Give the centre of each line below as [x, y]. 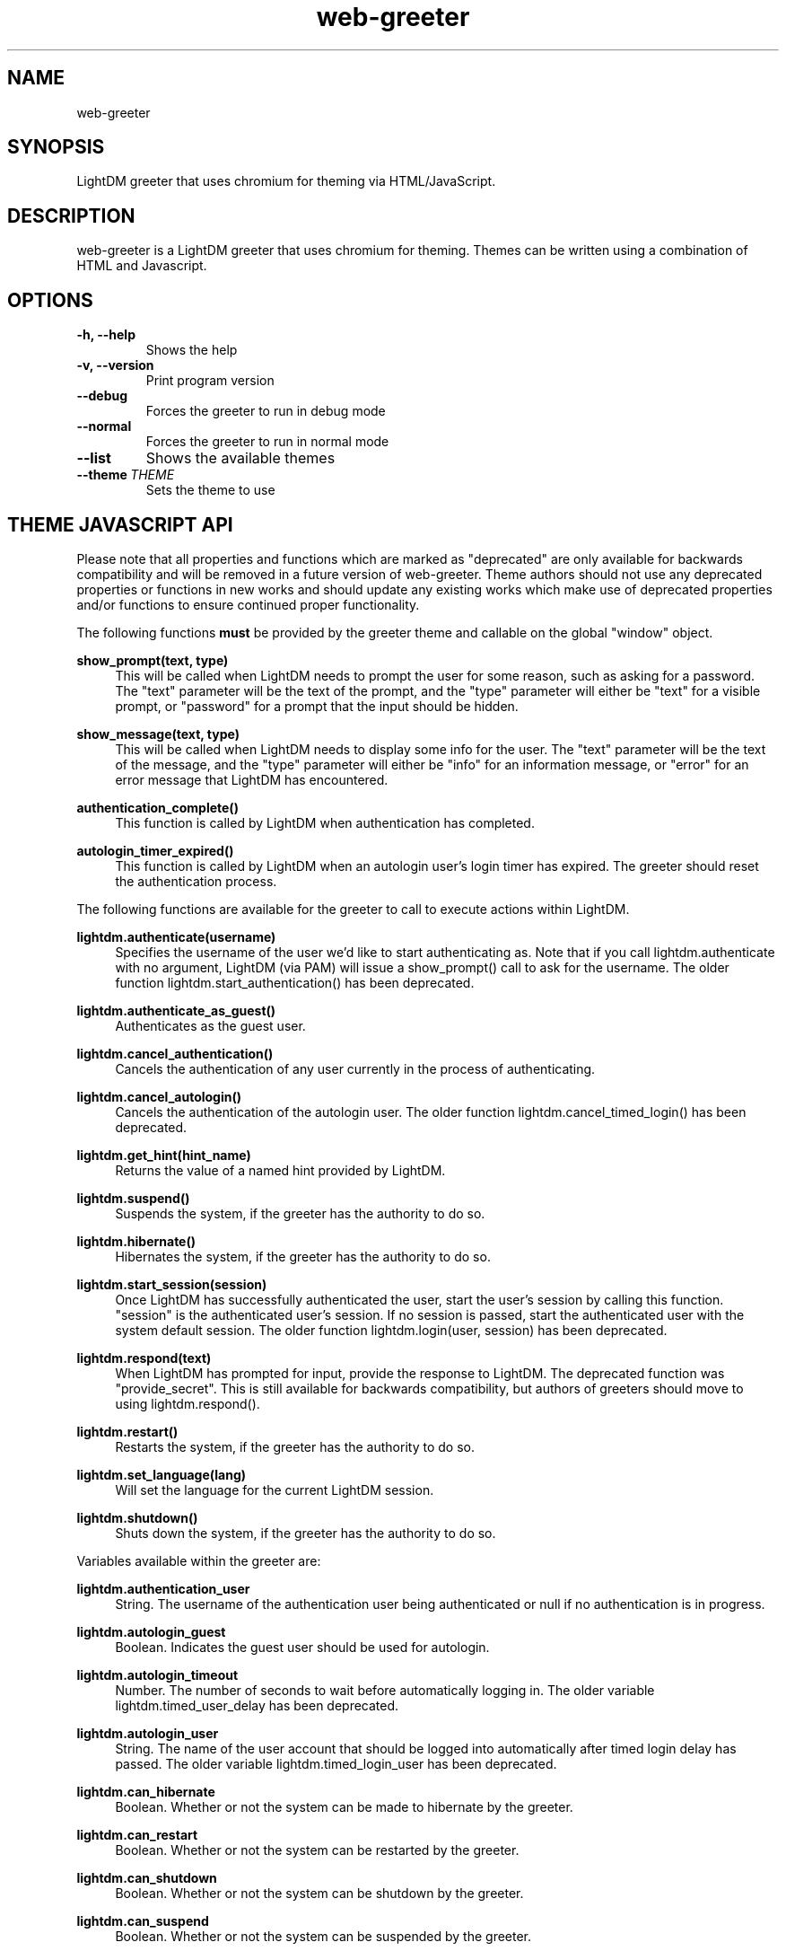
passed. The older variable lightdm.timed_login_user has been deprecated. [336, 1763]
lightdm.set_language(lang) [162, 1474]
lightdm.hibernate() [136, 1241]
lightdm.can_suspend [143, 1920]
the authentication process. [196, 881]
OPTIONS [50, 300]
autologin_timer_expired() [155, 850]
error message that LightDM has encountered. [252, 779]
